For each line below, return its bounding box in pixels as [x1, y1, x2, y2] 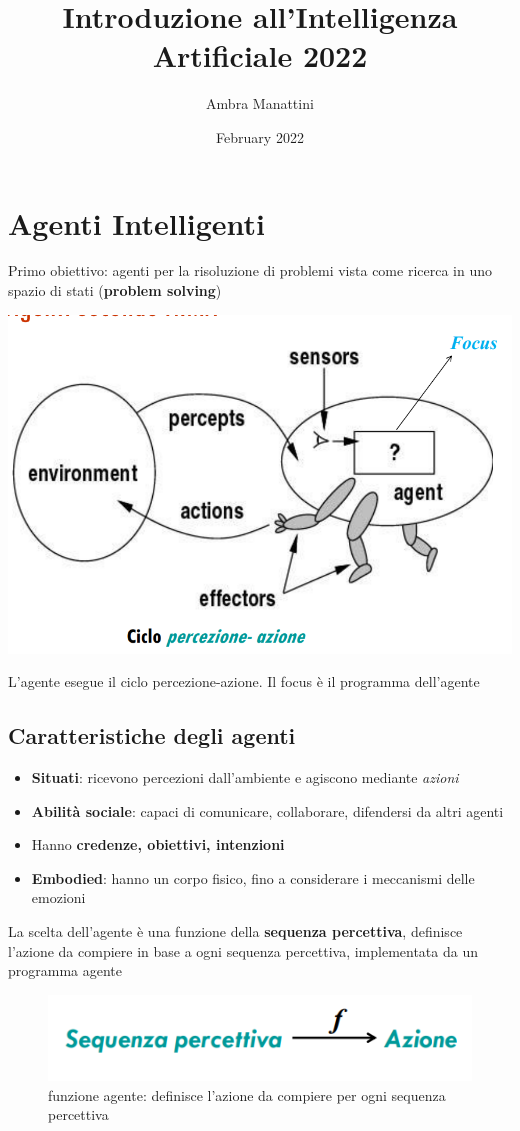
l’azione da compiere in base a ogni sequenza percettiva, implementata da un [8, 940, 478, 961]
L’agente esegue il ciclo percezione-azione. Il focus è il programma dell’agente [8, 671, 480, 692]
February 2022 [216, 126, 304, 147]
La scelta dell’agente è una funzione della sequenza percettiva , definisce [8, 920, 463, 941]
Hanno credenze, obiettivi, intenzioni [31, 834, 285, 855]
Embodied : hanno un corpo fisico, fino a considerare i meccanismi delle [31, 867, 475, 888]
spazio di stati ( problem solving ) [8, 280, 222, 301]
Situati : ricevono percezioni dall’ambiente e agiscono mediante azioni [31, 766, 459, 787]
